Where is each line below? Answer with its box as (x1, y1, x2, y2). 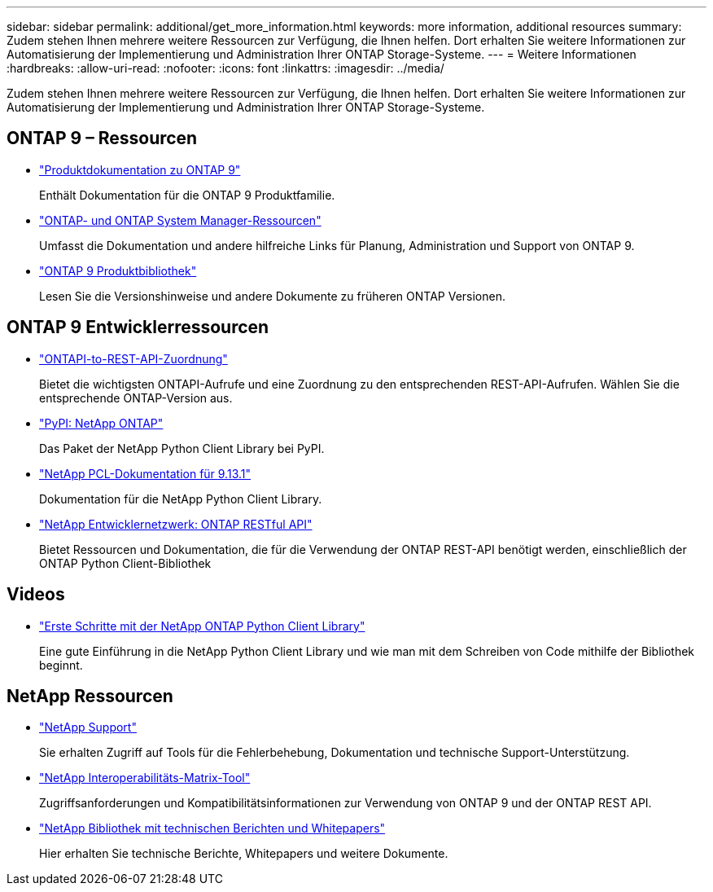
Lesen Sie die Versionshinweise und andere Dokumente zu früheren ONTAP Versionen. (39, 288, 506, 303)
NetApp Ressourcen (7, 685, 173, 706)
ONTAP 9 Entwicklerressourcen (7, 317, 269, 338)
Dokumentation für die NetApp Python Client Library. (39, 491, 322, 506)
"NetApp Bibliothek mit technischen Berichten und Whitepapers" (39, 821, 386, 836)
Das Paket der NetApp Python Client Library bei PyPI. (39, 441, 325, 455)
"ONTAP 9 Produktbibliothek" (39, 263, 197, 278)
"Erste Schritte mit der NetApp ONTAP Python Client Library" (39, 618, 365, 633)
